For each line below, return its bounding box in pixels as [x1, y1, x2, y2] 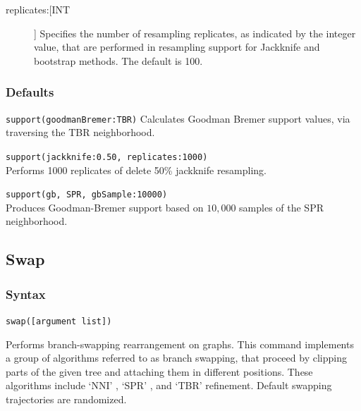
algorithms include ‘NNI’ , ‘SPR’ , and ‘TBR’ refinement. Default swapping [6, 378, 332, 393]
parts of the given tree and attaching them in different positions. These [6, 364, 313, 379]
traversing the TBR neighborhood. [6, 125, 155, 140]
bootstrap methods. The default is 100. [34, 53, 203, 68]
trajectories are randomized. [6, 391, 127, 406]
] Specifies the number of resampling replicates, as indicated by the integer [34, 25, 356, 40]
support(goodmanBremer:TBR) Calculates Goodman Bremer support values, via [6, 111, 350, 125]
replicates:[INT [6, 2, 71, 16]
